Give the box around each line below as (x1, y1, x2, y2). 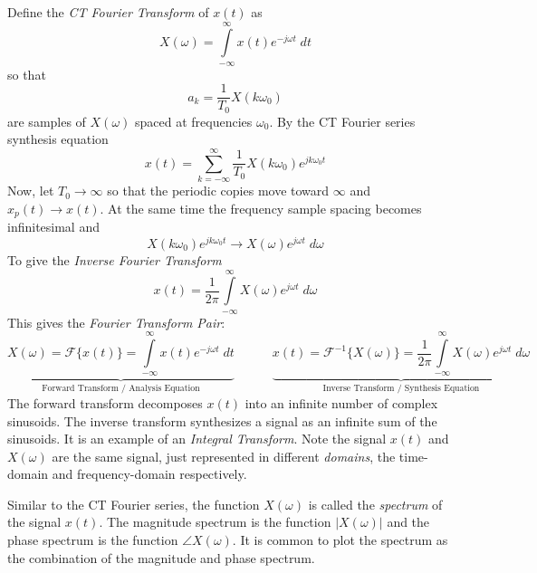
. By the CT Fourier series (269, 111, 416, 130)
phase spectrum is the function (7, 530, 178, 549)
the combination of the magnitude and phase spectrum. (7, 548, 315, 567)
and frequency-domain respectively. (52, 464, 247, 483)
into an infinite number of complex (245, 393, 438, 412)
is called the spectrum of (308, 494, 443, 513)
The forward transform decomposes (7, 393, 203, 412)
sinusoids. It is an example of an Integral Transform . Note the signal (7, 429, 387, 448)
